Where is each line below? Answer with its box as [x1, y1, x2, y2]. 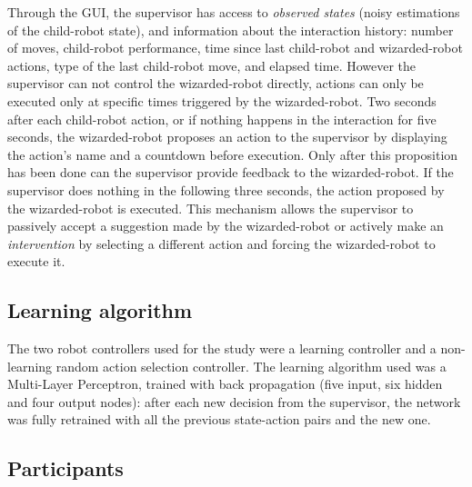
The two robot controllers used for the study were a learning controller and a [7, 339, 437, 358]
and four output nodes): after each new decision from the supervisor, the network [7, 392, 461, 411]
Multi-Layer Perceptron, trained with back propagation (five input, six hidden [7, 374, 443, 393]
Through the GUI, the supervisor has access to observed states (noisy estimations [7, 3, 460, 21]
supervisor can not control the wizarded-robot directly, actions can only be [7, 74, 424, 93]
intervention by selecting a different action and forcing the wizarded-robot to [7, 234, 436, 253]
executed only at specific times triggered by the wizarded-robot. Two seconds [7, 91, 437, 110]
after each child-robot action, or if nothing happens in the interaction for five [7, 109, 437, 128]
